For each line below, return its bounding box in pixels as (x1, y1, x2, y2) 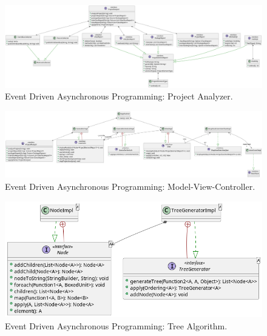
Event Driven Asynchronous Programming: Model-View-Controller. (5, 180, 255, 192)
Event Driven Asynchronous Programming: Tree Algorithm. (5, 319, 228, 332)
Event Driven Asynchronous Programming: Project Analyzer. (5, 90, 233, 102)
